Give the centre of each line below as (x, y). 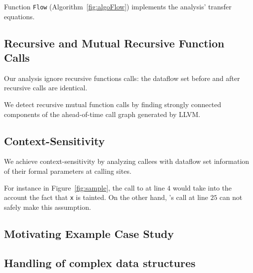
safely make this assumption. (48, 207)
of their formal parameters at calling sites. (68, 171)
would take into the (202, 187)
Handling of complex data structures (100, 262)
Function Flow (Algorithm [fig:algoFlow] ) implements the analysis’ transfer (118, 6)
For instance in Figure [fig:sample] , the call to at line (84, 187)
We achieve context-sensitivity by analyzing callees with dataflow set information (127, 161)
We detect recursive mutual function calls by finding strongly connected (113, 104)
